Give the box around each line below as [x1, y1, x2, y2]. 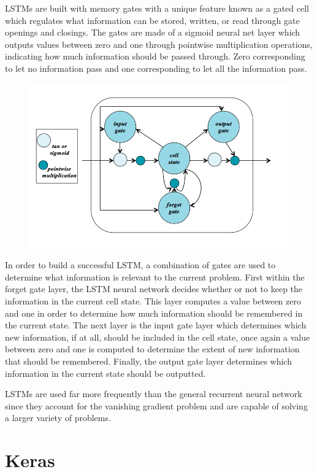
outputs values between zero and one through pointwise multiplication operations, [5, 37, 313, 50]
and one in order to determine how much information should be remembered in [5, 306, 303, 319]
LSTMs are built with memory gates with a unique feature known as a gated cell [5, 2, 309, 14]
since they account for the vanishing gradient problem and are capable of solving [5, 399, 308, 412]
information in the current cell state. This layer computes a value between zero [5, 294, 301, 307]
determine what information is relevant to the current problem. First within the [5, 270, 305, 283]
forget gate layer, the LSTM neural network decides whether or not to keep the [5, 282, 303, 295]
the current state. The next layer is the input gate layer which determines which [5, 319, 307, 331]
